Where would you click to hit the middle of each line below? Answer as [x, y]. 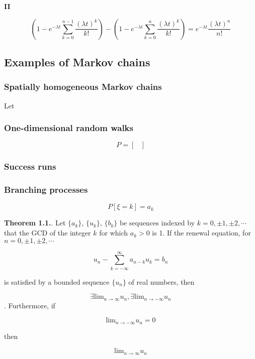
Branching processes [46, 190]
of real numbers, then [161, 281]
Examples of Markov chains [77, 62]
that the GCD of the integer [48, 233]
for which [114, 233]
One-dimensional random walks [69, 128]
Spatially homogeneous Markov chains [83, 87]
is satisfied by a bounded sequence [57, 281]
